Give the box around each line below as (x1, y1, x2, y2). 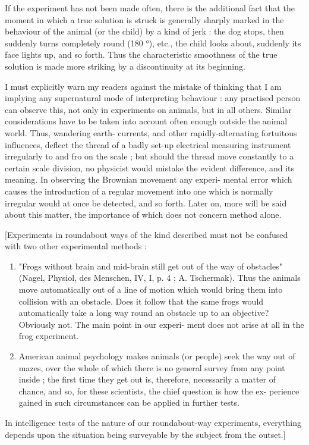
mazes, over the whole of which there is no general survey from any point (18, 361, 285, 374)
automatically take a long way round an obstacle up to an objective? (18, 306, 269, 319)
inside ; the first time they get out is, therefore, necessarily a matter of (18, 373, 276, 386)
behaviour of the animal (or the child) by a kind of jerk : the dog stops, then (5, 25, 284, 37)
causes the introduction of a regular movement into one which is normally (5, 184, 273, 197)
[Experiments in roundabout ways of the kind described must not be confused (5, 228, 288, 240)
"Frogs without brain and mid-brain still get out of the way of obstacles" (18, 259, 282, 272)
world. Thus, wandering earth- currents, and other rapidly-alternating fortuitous (5, 126, 297, 139)
